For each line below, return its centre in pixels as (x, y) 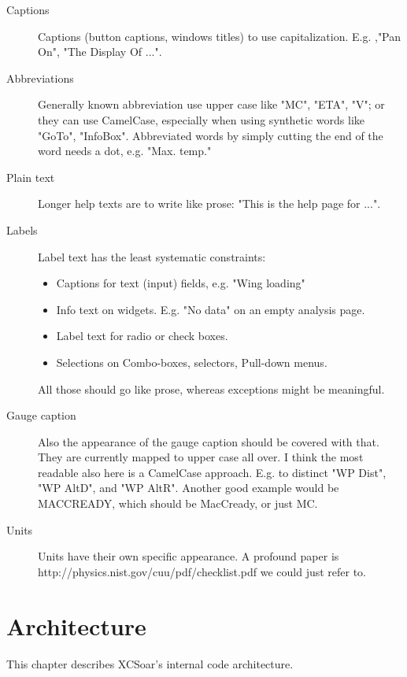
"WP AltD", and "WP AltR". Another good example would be (189, 488)
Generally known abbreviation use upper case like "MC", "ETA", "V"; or (211, 104)
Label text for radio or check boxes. (142, 336)
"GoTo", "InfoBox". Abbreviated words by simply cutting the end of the (211, 135)
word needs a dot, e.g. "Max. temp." (125, 151)
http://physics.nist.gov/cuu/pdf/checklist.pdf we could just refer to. (202, 571)
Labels (22, 229)
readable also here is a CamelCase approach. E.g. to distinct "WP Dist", (212, 472)
